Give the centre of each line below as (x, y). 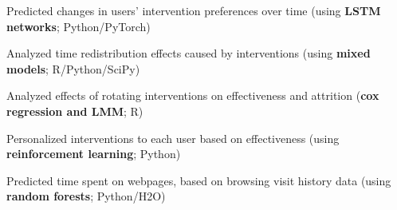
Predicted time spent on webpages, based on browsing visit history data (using (199, 180)
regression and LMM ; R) (75, 111)
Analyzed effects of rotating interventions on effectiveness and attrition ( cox (193, 95)
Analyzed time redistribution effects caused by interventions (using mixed (189, 53)
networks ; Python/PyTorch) (79, 26)
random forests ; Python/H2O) (86, 196)
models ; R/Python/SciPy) (73, 68)
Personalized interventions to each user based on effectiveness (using (173, 138)
